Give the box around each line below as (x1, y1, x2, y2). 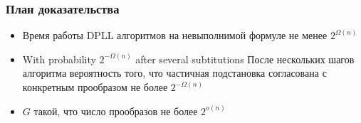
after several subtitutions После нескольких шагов (135, 51, 355, 66)
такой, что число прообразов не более (33, 103, 198, 118)
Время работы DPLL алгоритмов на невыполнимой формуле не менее (22, 28, 328, 43)
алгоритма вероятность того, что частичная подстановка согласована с (22, 65, 327, 80)
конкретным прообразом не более (22, 80, 168, 94)
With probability (22, 51, 96, 66)
